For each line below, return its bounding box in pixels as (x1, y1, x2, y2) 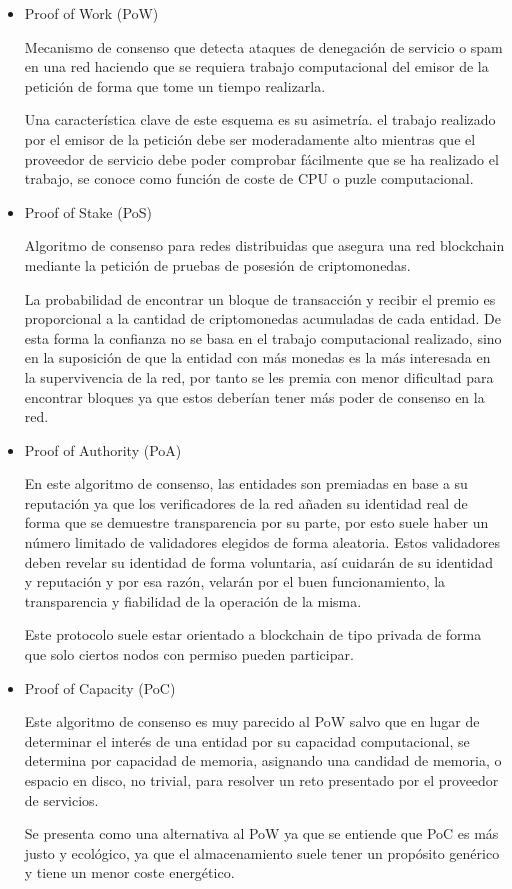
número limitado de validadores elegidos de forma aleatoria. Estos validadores (24, 532, 501, 553)
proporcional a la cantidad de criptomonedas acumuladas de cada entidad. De (24, 308, 501, 329)
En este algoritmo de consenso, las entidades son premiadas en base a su (24, 473, 468, 494)
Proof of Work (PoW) (24, 3, 159, 23)
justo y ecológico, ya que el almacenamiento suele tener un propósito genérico (24, 842, 500, 863)
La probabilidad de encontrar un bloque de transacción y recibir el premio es (24, 288, 496, 309)
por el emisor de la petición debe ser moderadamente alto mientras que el (24, 128, 476, 149)
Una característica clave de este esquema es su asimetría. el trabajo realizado (24, 109, 496, 130)
